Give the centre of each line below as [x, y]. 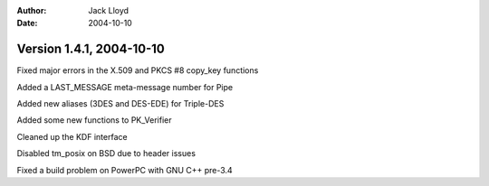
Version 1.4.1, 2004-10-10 [91, 49]
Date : [27, 23]
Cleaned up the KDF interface [72, 136]
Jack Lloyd [109, 10]
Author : [32, 10]
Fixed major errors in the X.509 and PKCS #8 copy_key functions [138, 70]
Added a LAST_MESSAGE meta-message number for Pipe [125, 87]
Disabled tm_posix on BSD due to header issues [106, 153]
